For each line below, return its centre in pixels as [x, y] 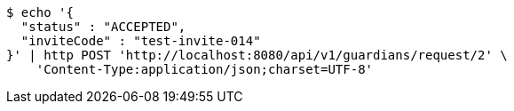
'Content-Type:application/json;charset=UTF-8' [205, 69]
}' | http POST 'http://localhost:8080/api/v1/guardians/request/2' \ [257, 55]
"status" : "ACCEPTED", [103, 27]
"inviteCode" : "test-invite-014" [141, 41]
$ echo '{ [40, 12]
